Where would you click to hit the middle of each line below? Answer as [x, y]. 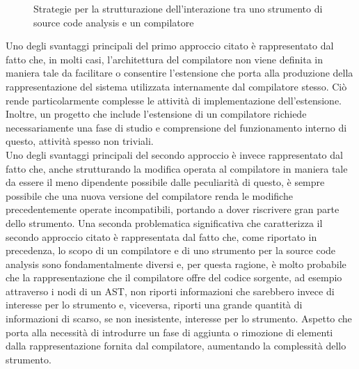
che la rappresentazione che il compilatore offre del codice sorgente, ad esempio [174, 277]
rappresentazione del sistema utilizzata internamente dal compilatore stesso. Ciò [176, 86]
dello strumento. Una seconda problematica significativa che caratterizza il [164, 222]
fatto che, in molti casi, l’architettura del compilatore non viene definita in [164, 59]
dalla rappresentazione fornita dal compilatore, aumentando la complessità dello [176, 346]
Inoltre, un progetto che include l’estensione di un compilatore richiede [156, 114]
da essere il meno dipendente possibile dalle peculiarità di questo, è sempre [165, 182]
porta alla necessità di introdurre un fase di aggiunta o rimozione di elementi [169, 332]
